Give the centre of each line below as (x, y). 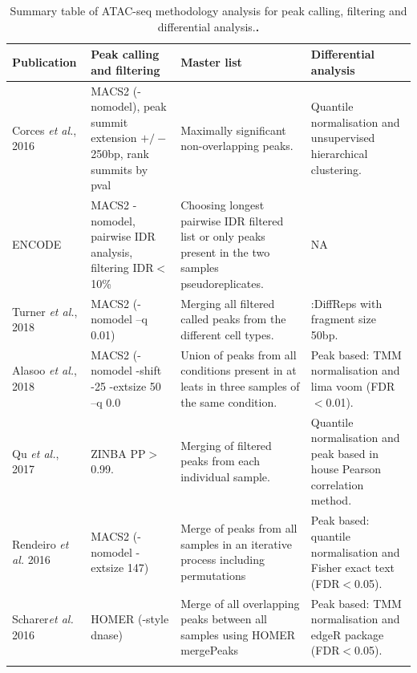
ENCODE (37, 244)
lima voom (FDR (353, 386)
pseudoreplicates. (222, 283)
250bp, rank (120, 153)
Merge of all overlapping (240, 603)
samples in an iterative (236, 543)
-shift (149, 370)
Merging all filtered (228, 303)
